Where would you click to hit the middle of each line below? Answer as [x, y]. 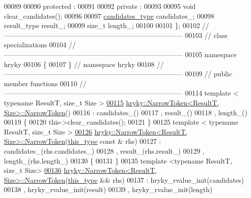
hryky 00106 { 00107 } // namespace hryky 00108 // [84, 64]
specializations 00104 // [40, 45]
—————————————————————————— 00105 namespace [120, 54]
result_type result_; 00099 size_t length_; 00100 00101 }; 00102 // [107, 25]
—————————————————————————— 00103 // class [116, 35]
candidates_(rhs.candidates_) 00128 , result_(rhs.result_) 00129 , [104, 150]
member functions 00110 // [45, 83]
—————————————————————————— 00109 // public [118, 74]
